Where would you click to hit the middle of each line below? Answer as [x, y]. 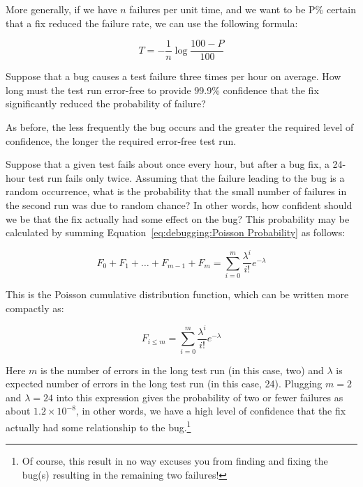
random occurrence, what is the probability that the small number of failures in [176, 191]
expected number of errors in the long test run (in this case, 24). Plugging [164, 384]
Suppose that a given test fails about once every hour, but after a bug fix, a [168, 164]
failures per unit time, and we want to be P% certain [243, 9]
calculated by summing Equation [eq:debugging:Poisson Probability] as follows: [176, 232]
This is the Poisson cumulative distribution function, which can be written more [177, 294]
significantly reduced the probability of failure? [106, 103]
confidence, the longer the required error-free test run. [121, 140]
